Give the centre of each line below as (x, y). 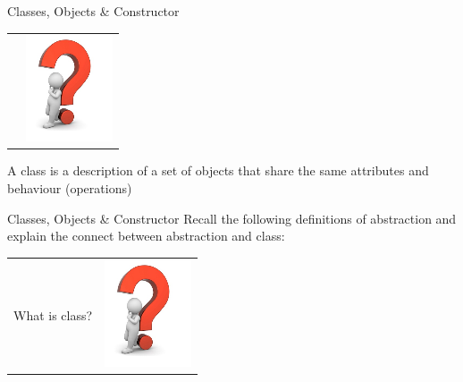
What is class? (53, 314)
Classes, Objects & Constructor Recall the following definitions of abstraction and (232, 218)
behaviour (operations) (70, 188)
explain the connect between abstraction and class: (146, 236)
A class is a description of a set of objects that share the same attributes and (218, 170)
